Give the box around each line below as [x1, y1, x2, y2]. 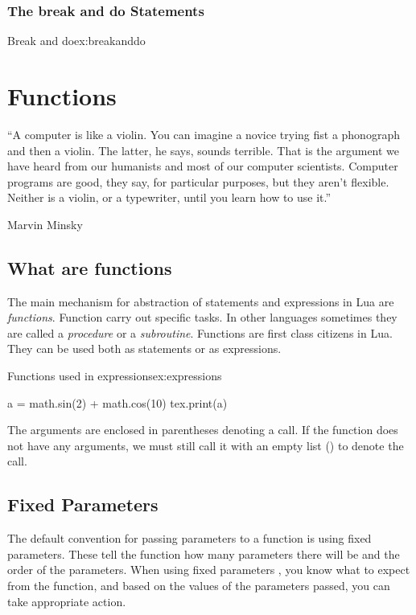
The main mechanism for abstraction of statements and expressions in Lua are [7, 293, 394, 310]
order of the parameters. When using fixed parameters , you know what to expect [7, 561, 410, 578]
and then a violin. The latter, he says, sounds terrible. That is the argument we [7, 141, 400, 158]
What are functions [7, 255, 172, 280]
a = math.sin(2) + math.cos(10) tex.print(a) [7, 394, 228, 411]
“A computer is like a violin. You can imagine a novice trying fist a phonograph [7, 125, 400, 142]
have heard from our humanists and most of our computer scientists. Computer [7, 158, 398, 174]
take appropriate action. [7, 592, 126, 609]
